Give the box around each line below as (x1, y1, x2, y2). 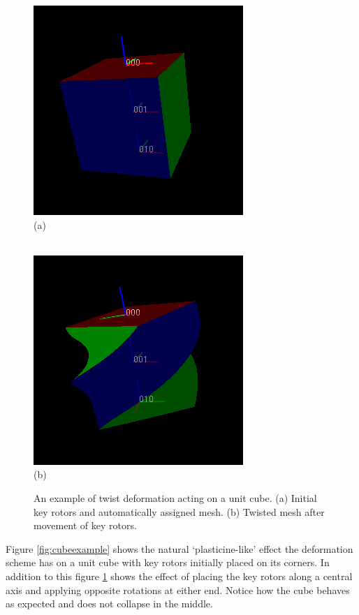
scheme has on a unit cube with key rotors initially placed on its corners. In (6, 555, 330, 570)
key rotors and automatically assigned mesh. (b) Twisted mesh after (34, 504, 325, 519)
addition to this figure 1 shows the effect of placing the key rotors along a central (6, 568, 353, 583)
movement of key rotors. (34, 518, 137, 533)
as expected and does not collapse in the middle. (6, 596, 213, 611)
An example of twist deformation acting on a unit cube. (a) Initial (34, 490, 317, 505)
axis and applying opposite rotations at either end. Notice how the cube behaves (6, 582, 350, 597)
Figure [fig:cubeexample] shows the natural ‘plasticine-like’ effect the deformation (6, 541, 353, 556)
